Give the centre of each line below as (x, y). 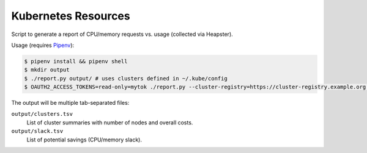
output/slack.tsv (37, 131)
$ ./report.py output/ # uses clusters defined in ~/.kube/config (126, 78)
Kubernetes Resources (71, 16)
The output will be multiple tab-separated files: (70, 103)
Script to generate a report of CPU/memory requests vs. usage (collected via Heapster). (122, 34)
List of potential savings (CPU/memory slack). (84, 140)
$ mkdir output (47, 70)
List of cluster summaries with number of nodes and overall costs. (110, 123)
